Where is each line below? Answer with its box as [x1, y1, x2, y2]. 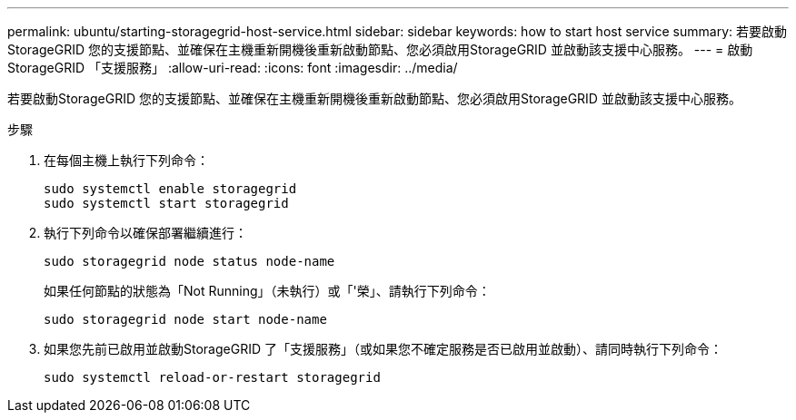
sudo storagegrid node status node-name [44, 254, 335, 269]
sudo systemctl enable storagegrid [44, 181, 297, 196]
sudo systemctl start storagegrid [44, 196, 289, 210]
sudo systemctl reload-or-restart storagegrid [44, 370, 381, 385]
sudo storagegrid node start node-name [44, 312, 327, 327]
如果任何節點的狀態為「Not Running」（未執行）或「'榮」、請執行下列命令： [44, 283, 491, 298]
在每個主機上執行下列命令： [44, 152, 209, 168]
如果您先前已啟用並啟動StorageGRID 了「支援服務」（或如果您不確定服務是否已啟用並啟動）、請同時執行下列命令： [44, 341, 722, 357]
